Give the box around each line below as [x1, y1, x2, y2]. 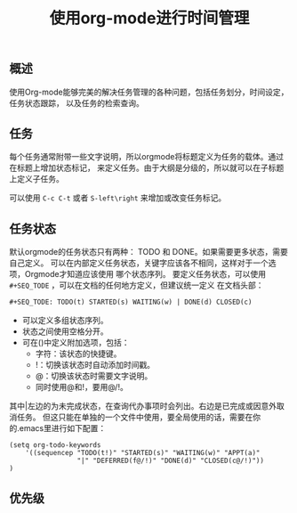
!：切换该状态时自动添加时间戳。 [35, 360, 156, 370]
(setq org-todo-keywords [9, 441, 101, 450]
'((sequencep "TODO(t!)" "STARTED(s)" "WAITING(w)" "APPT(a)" [25, 449, 261, 458]
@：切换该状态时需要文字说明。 [35, 370, 153, 381]
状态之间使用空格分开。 [21, 326, 108, 337]
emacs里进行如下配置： [19, 423, 107, 434]
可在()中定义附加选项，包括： [21, 338, 131, 348]
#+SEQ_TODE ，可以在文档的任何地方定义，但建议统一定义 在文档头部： [9, 280, 264, 290]
